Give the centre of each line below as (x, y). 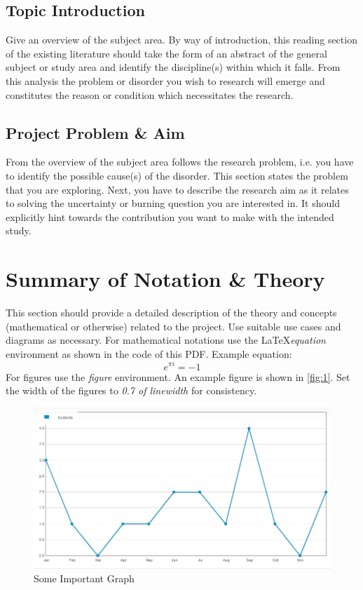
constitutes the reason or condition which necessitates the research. (150, 94)
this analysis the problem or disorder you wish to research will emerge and (165, 80)
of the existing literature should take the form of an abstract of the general (166, 53)
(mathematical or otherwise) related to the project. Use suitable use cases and (173, 326)
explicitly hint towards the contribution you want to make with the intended (170, 216)
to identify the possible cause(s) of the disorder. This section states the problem (177, 175)
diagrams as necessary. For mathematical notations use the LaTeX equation (166, 340)
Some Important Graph (84, 578)
